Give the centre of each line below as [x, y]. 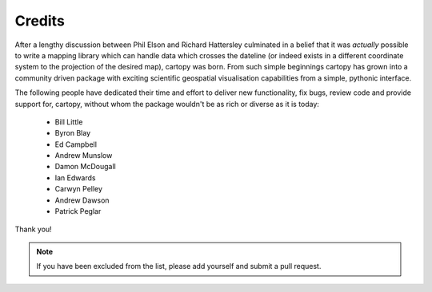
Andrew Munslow [84, 156]
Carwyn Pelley [79, 189]
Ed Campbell [76, 144]
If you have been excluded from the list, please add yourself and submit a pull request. [179, 266]
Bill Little [69, 122]
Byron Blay [73, 133]
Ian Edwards [75, 178]
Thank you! [33, 229]
